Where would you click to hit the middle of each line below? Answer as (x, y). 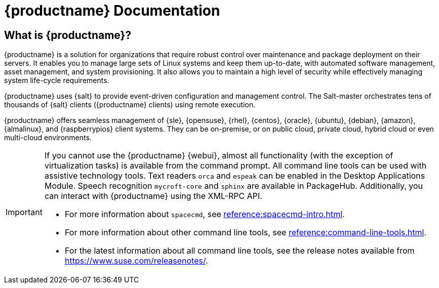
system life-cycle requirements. (57, 80)
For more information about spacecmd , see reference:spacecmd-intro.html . (205, 214)
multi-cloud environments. (48, 138)
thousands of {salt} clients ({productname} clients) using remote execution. (130, 105)
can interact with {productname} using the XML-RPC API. (153, 196)
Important (24, 212)
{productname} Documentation (112, 11)
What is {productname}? (68, 35)
